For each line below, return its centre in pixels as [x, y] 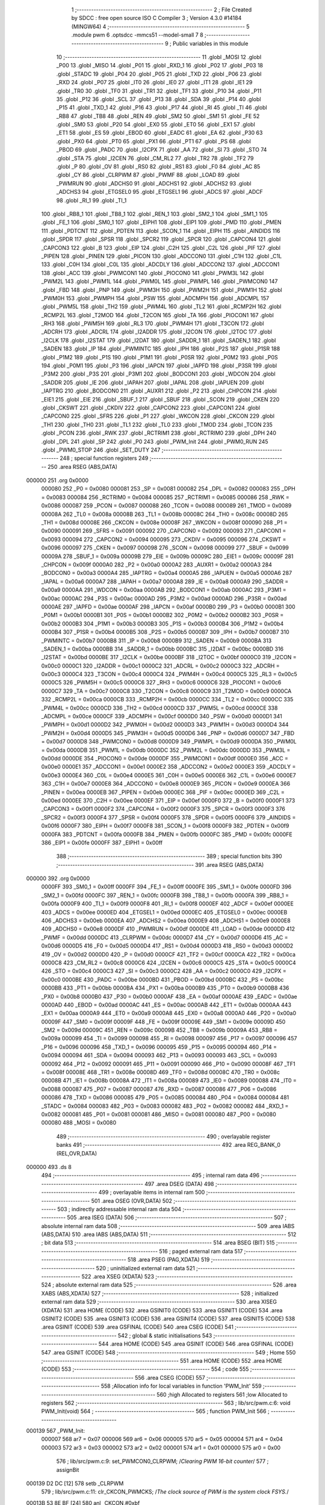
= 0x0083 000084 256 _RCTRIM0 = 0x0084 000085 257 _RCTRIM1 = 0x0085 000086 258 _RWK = [165, 497]
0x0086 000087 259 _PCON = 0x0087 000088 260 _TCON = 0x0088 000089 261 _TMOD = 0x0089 [166, 506]
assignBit [68, 1469]
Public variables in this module [210, 43]
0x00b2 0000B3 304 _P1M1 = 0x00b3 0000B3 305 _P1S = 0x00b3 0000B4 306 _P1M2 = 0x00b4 [162, 624]
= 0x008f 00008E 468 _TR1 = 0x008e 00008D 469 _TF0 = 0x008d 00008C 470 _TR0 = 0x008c [160, 1072]
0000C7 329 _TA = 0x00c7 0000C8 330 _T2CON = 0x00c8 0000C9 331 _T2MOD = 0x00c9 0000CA [166, 691]
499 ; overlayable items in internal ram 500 [152, 1193]
